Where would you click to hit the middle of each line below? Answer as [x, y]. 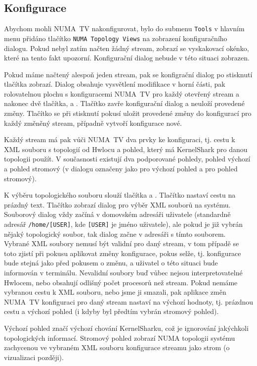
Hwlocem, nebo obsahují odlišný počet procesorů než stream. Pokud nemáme [121, 282]
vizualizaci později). [34, 357]
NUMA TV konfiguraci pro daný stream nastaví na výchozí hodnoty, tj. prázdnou [128, 301]
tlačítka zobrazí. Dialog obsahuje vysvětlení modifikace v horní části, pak [115, 84]
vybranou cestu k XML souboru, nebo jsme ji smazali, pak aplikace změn [115, 292]
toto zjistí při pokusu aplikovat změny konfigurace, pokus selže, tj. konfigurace [123, 253]
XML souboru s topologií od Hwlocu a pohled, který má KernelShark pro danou [126, 149]
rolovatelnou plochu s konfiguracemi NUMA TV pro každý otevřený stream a [122, 93]
